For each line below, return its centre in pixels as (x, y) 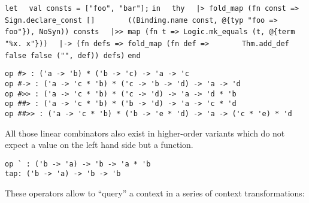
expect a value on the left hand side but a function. (99, 145)
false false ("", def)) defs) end (73, 55)
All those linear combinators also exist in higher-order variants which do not (145, 133)
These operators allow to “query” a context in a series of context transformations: (155, 193)
